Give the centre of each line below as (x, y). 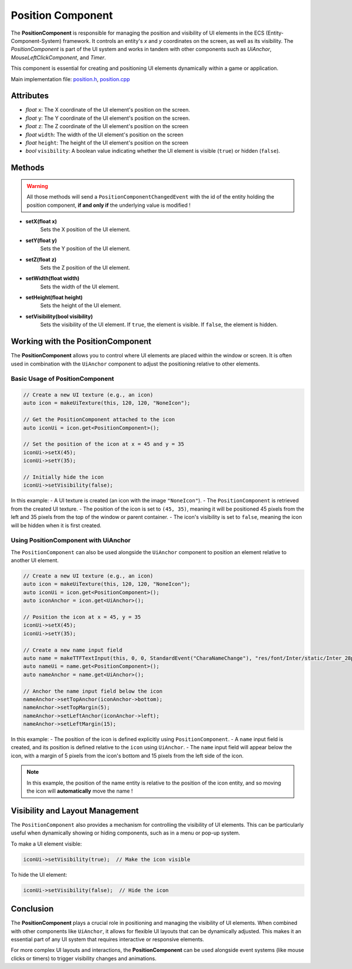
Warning (37, 186)
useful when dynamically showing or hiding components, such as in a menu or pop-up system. (126, 833)
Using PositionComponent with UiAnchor (71, 541)
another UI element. (35, 561)
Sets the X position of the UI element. (85, 230)
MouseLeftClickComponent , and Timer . (58, 57)
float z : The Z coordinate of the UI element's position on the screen (107, 126)
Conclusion (32, 909)
